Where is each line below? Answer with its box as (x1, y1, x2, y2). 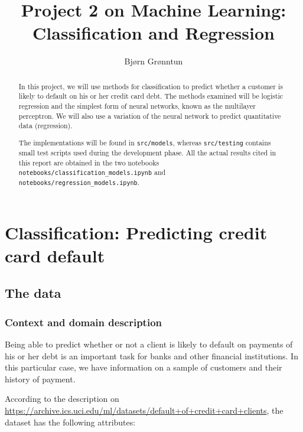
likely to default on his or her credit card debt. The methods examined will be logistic (18, 91, 284, 101)
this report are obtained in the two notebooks (18, 157, 159, 167)
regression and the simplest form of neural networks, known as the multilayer (18, 101, 256, 111)
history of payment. (5, 372, 76, 385)
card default (5, 243, 105, 267)
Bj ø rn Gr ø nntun (124, 55, 183, 67)
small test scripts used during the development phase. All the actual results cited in (18, 148, 276, 158)
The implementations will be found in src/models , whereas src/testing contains (18, 137, 271, 147)
